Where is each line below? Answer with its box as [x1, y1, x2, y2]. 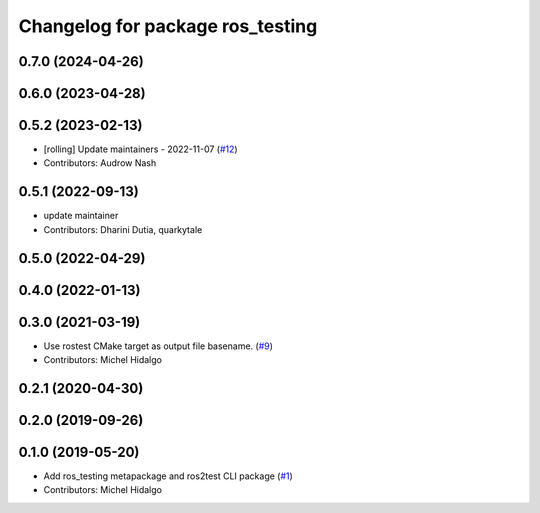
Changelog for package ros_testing [18, 15, 318, 37]
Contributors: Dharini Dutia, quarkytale [43, 223, 203, 235]
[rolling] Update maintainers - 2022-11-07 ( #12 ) [43, 143, 239, 155]
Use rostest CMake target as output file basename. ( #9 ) [43, 340, 274, 352]
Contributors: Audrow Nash [43, 157, 157, 169]
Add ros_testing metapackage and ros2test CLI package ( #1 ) [43, 470, 294, 482]
